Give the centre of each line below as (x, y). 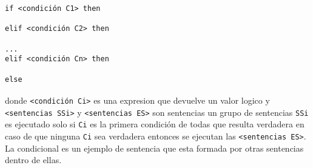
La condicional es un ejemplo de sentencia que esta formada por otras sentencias (154, 148)
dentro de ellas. (33, 160)
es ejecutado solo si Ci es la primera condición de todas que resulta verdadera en (155, 124)
